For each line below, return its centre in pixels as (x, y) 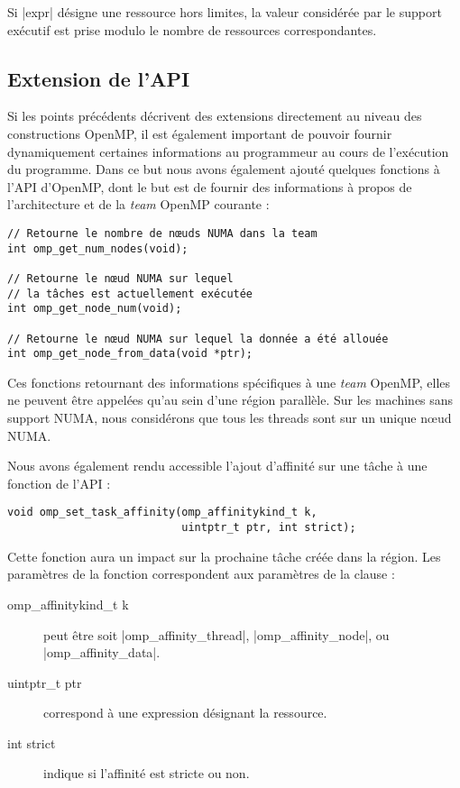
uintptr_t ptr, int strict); (269, 528)
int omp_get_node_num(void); (95, 309)
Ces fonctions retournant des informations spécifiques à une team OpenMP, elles (229, 382)
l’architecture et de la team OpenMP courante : (138, 204)
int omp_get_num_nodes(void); (98, 248)
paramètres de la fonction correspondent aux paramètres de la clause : (201, 574)
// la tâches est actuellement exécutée (130, 293)
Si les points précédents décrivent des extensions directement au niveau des (215, 116)
